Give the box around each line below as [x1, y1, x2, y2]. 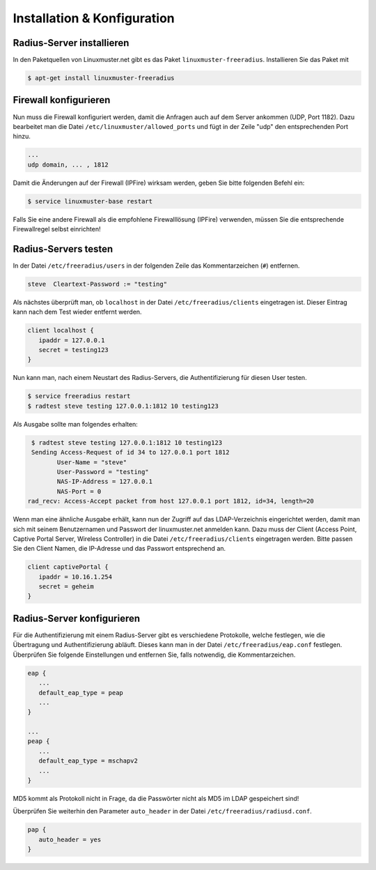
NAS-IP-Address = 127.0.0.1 [56, 478, 153, 486]
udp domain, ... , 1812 [27, 160, 109, 169]
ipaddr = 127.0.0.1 [38, 336, 105, 344]
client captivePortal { [27, 563, 109, 571]
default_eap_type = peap [38, 689, 123, 696]
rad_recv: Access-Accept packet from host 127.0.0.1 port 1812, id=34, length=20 [27, 497, 315, 505]
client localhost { [27, 326, 94, 335]
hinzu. [13, 132, 31, 141]
